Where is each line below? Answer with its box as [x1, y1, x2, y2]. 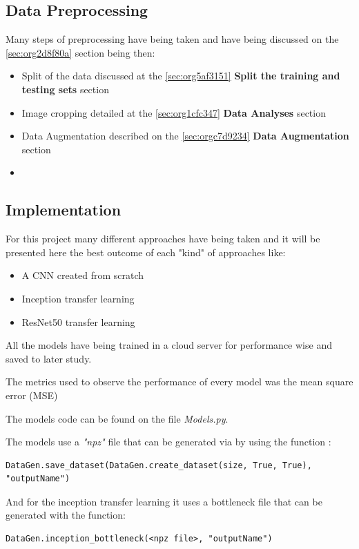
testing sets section [21, 81, 109, 96]
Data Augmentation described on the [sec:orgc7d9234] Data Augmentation [21, 128, 349, 143]
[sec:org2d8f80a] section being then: [6, 45, 155, 59]
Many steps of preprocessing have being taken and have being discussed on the [6, 32, 339, 46]
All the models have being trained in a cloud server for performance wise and [6, 338, 332, 352]
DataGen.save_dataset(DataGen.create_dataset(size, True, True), [6, 460, 312, 470]
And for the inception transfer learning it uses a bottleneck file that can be [6, 494, 322, 508]
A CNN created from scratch [21, 268, 144, 282]
